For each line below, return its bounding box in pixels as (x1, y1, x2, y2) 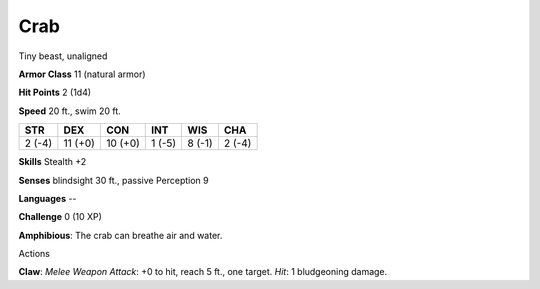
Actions (18, 248, 50, 260)
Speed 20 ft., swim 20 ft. (18, 105, 122, 117)
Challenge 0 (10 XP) (18, 211, 102, 223)
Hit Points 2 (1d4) (18, 86, 92, 99)
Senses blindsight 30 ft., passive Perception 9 (18, 174, 209, 186)
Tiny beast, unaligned (18, 50, 108, 62)
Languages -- (18, 192, 77, 204)
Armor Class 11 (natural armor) (18, 68, 146, 80)
